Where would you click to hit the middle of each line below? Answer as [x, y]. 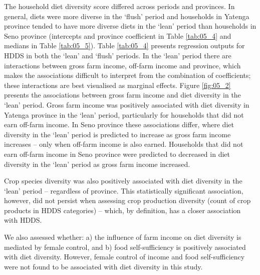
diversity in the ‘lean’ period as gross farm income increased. [97, 164]
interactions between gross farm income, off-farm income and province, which [122, 65]
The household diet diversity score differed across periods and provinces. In [119, 6]
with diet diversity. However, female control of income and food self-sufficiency [124, 257]
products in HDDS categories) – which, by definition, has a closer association [122, 210]
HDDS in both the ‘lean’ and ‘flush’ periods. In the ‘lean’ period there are [118, 55]
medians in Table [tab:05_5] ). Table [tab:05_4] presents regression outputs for [124, 45]
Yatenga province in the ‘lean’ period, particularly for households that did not [124, 114]
